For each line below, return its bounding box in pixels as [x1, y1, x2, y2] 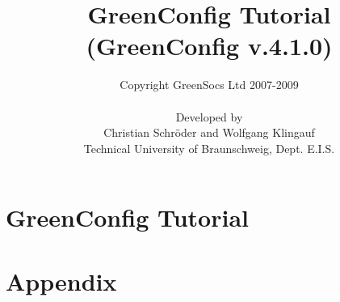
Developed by [175, 108, 243, 125]
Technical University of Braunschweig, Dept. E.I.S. [83, 139, 335, 156]
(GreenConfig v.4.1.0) [86, 29, 333, 62]
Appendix [6, 264, 117, 297]
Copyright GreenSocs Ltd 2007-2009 [120, 76, 299, 93]
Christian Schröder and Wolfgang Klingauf [103, 124, 315, 141]
